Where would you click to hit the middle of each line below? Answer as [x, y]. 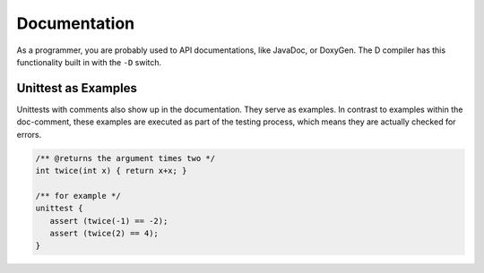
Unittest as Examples [77, 88]
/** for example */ [78, 196]
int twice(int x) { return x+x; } [111, 171]
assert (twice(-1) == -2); [109, 221]
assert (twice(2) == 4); [104, 233]
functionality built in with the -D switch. [89, 62]
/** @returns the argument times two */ [125, 158]
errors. [29, 134]
